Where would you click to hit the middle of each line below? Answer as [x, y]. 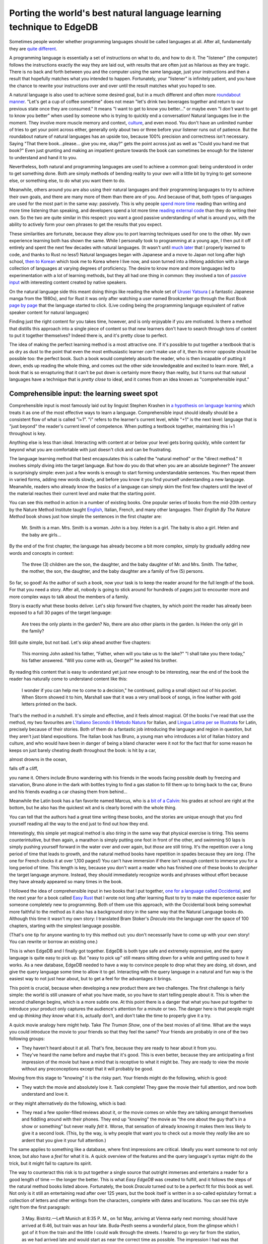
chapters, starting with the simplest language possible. [65, 926]
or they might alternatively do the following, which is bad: [68, 1103]
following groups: [27, 1039]
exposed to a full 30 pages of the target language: [60, 613]
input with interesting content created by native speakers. [68, 282]
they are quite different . [33, 49]
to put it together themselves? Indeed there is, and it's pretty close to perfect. [88, 335]
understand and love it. [45, 1094]
